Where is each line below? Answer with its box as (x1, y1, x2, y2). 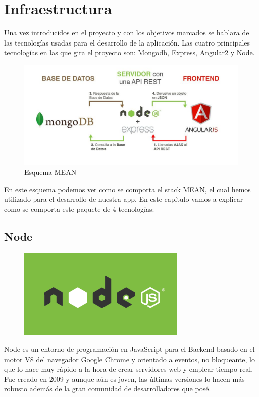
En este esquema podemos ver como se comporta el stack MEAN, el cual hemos (4, 184, 251, 194)
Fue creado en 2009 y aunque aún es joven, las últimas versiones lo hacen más (4, 373, 245, 384)
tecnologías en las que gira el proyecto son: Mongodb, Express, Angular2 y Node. (4, 47, 255, 58)
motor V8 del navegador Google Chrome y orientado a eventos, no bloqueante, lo (4, 354, 255, 364)
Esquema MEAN (24, 167, 77, 178)
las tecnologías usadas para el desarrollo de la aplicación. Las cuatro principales (4, 37, 250, 48)
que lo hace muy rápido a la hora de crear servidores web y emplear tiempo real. (4, 364, 253, 374)
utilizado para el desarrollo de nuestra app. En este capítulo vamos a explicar (4, 194, 243, 204)
